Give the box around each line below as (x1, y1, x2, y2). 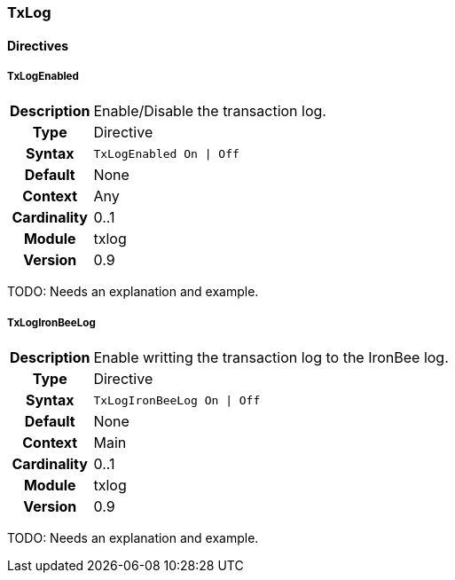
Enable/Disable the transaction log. (93, 102, 326, 121)
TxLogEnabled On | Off (93, 146, 239, 161)
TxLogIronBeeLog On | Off (93, 393, 261, 407)
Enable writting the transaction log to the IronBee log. (93, 349, 449, 367)
